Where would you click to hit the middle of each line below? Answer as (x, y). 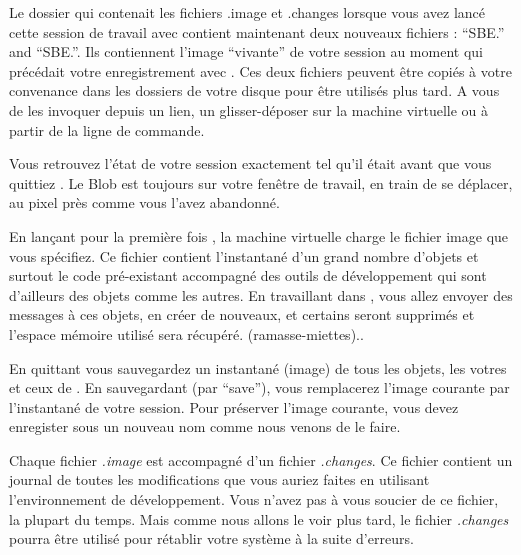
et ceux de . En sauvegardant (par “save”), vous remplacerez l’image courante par (259, 387)
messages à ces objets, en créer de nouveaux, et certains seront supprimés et (242, 314)
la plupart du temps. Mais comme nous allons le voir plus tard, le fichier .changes (259, 518)
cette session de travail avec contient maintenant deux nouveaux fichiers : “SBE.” (257, 31)
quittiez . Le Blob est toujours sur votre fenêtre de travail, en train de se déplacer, (261, 182)
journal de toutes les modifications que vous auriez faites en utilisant (219, 479)
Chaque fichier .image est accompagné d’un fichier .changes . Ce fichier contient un (261, 459)
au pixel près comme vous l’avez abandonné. (144, 202)
